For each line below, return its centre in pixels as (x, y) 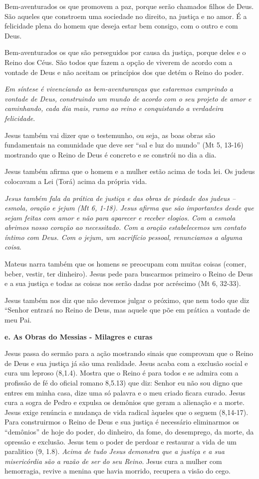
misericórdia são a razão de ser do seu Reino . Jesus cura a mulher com (113, 461)
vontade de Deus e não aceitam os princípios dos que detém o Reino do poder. (124, 72)
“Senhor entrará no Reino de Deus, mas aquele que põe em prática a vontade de (127, 310)
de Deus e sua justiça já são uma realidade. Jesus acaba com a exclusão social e (126, 363)
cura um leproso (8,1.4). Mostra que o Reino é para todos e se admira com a (122, 373)
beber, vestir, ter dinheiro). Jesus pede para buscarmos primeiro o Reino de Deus (129, 273)
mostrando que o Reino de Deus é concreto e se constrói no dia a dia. (111, 154)
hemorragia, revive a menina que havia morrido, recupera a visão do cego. (118, 471)
